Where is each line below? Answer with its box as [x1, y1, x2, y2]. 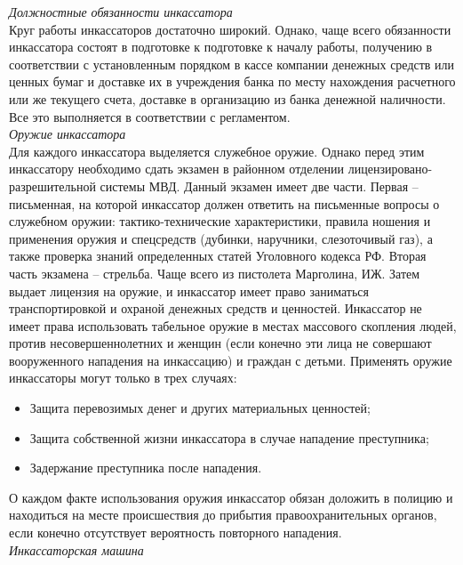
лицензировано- [347, 159, 433, 178]
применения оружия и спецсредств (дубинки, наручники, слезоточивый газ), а [9, 229, 433, 247]
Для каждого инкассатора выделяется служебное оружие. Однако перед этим [9, 141, 425, 160]
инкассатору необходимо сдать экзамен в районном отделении [9, 159, 345, 178]
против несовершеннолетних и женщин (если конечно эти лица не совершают [9, 334, 432, 352]
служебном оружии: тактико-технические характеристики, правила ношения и [9, 212, 431, 230]
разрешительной [9, 176, 96, 195]
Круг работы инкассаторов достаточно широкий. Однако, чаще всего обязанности [9, 20, 451, 38]
